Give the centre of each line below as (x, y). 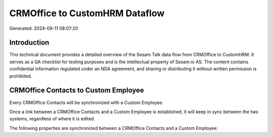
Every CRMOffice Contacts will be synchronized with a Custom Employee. (86, 102)
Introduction (29, 43)
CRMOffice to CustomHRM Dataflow (87, 13)
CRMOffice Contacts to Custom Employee (77, 90)
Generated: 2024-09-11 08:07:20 (44, 28)
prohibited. (21, 76)
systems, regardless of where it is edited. (52, 119)
